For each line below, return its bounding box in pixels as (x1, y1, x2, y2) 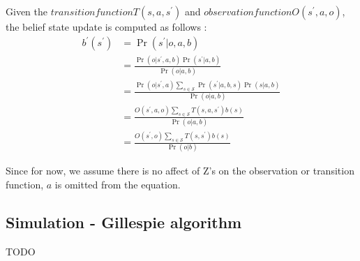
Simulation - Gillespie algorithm (6, 211, 242, 232)
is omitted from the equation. (54, 177, 181, 192)
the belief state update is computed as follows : (6, 20, 207, 33)
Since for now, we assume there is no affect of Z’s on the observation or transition (6, 163, 354, 178)
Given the (6, 4, 47, 18)
